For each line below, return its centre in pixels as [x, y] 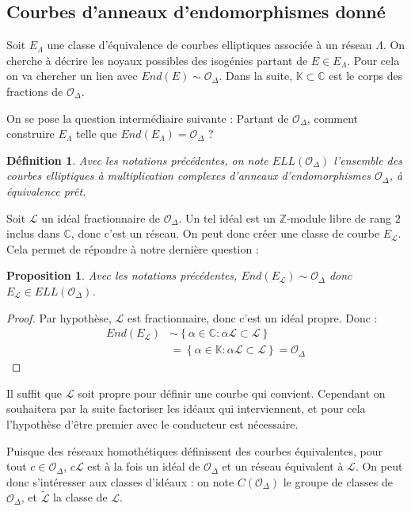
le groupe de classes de [338, 481]
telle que [97, 133]
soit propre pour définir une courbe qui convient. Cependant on [232, 393]
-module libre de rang [339, 217]
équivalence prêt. [46, 191]
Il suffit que [34, 393]
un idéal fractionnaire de [101, 217]
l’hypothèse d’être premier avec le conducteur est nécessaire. [152, 423]
